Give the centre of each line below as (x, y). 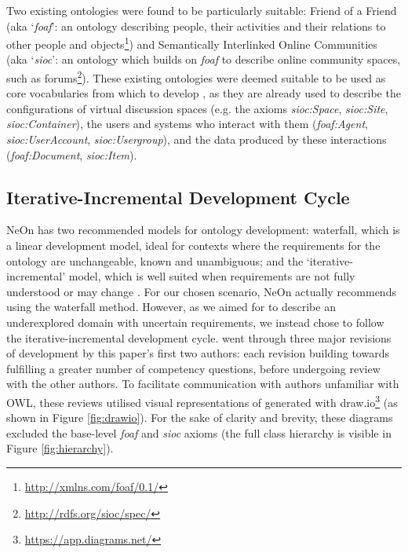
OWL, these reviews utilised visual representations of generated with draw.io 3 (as (202, 401)
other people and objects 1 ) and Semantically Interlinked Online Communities (192, 43)
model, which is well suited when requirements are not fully (212, 276)
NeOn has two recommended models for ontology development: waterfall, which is (203, 230)
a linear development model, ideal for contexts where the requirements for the (193, 245)
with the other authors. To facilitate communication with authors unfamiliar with (203, 384)
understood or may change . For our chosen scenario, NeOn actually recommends (201, 291)
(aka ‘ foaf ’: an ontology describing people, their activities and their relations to (196, 26)
